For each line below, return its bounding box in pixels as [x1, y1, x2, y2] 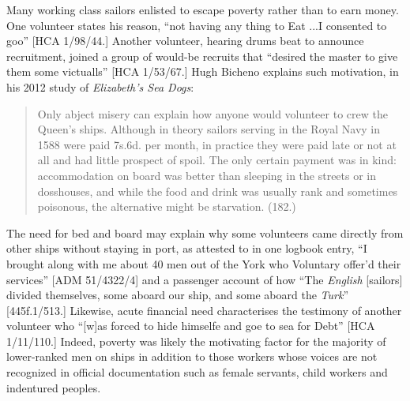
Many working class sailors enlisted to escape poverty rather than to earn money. [6, 2, 399, 17]
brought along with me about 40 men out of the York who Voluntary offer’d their [6, 255, 401, 272]
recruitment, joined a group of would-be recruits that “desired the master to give [6, 47, 398, 64]
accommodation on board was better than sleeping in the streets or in [37, 167, 377, 183]
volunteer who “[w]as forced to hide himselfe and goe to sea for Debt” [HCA [6, 317, 375, 334]
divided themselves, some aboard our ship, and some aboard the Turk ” [6, 287, 348, 303]
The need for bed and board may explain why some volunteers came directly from [6, 224, 404, 241]
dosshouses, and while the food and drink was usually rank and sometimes [37, 182, 398, 199]
